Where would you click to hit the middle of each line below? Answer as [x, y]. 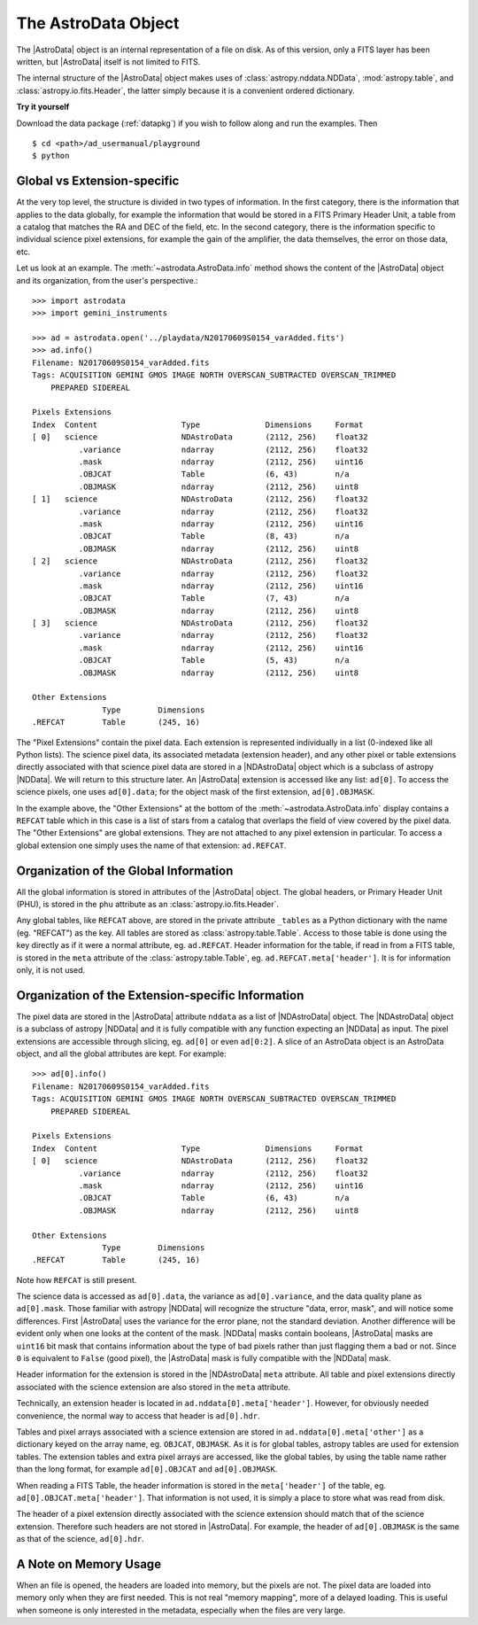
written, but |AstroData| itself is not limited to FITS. [108, 61]
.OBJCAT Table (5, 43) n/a [214, 661]
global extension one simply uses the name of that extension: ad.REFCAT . [151, 845]
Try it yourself [43, 107]
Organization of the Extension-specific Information [160, 995]
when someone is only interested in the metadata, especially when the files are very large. [181, 1610]
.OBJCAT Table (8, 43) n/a [214, 536]
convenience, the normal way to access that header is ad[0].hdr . [138, 1415]
